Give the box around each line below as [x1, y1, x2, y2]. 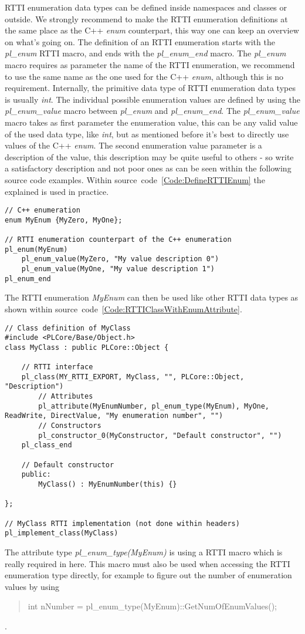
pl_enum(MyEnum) [5, 245, 68, 254]
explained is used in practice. [5, 185, 109, 197]
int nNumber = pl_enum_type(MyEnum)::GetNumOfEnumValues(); [28, 600, 277, 612]
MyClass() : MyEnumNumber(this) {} [38, 480, 177, 489]
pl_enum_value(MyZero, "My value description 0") [21, 255, 219, 264]
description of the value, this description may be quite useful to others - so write [5, 150, 294, 163]
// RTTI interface [21, 363, 93, 372]
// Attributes [38, 392, 93, 401]
